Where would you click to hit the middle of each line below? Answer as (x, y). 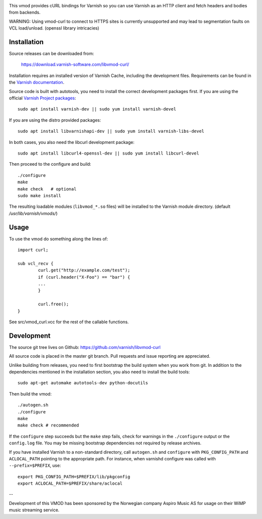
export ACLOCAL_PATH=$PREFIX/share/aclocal (70, 484)
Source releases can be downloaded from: (51, 54)
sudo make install (40, 196)
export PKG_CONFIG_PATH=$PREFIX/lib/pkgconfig (74, 477)
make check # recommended (49, 425)
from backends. (25, 13)
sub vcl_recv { (36, 263)
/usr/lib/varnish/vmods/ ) (33, 213)
